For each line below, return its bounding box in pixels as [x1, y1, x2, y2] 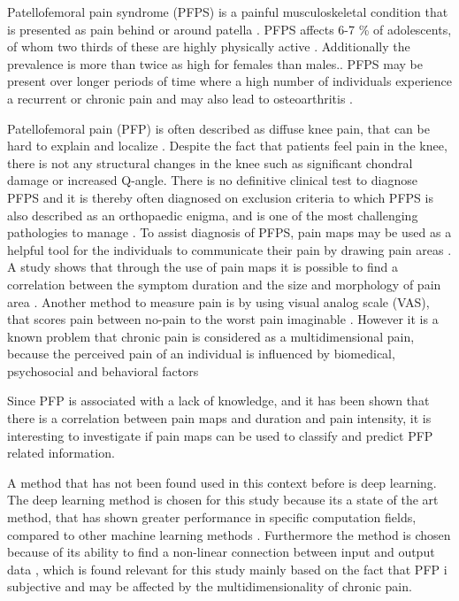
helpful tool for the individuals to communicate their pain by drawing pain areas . [7, 240, 452, 258]
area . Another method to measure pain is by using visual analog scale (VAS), [7, 292, 430, 311]
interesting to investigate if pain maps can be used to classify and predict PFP [7, 426, 433, 444]
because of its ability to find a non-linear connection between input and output [7, 543, 435, 561]
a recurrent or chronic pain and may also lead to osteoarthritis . [7, 89, 353, 107]
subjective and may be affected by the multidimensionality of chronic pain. [7, 577, 412, 596]
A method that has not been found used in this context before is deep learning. [7, 473, 437, 491]
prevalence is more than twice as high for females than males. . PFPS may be [7, 54, 423, 73]
